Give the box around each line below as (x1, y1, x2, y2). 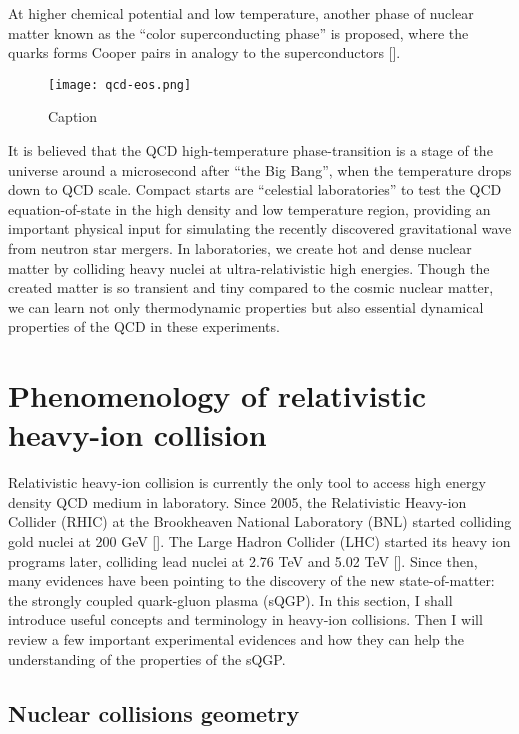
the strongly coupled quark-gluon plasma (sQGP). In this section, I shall (8, 589, 453, 610)
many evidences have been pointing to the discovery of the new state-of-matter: (8, 570, 495, 591)
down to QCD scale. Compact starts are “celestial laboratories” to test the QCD (8, 179, 502, 200)
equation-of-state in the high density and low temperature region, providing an (8, 198, 491, 219)
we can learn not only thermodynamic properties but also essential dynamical (8, 296, 484, 317)
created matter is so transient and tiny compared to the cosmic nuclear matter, (8, 277, 494, 298)
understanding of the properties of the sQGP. (8, 648, 286, 669)
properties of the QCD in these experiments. (8, 316, 280, 337)
